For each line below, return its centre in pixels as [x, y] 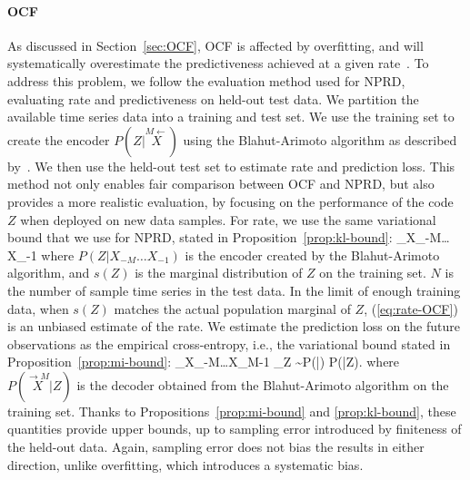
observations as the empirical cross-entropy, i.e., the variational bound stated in [229, 343]
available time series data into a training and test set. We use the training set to [231, 117]
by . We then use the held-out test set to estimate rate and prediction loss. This [231, 166]
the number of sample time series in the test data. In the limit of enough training [234, 290]
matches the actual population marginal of [232, 308]
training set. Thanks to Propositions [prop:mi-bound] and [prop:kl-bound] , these [232, 411]
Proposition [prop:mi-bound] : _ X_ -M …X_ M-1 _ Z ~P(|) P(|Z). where [204, 362]
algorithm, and [49, 273]
